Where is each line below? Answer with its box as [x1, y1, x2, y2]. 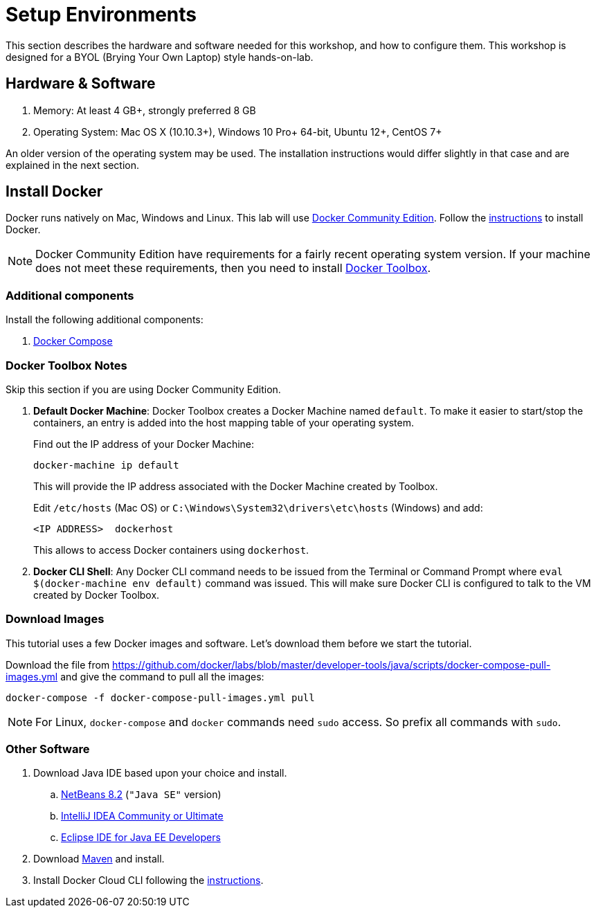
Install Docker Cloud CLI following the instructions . [33, 874, 264, 887]
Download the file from [6, 658, 110, 671]
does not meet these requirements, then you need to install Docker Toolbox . [35, 261, 431, 275]
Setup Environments [6, 3, 197, 26]
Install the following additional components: [6, 314, 204, 326]
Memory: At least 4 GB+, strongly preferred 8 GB [33, 104, 256, 116]
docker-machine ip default [33, 459, 179, 471]
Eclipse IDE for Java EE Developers [61, 831, 221, 844]
